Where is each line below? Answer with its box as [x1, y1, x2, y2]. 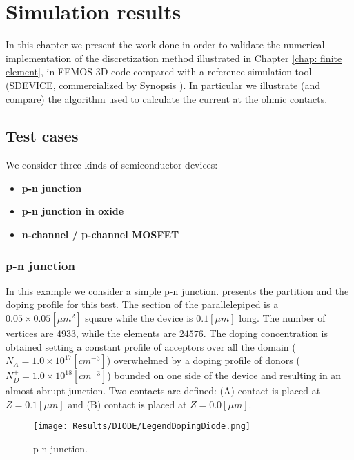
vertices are [6, 326, 54, 341]
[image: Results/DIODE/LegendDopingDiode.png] [33, 421, 250, 432]
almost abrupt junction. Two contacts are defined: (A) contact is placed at [6, 383, 321, 398]
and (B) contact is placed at [68, 396, 187, 411]
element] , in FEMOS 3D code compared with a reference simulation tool [6, 64, 312, 79]
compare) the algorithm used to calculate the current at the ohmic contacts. [6, 91, 328, 106]
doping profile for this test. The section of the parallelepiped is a [6, 297, 279, 312]
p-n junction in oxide [21, 204, 124, 218]
